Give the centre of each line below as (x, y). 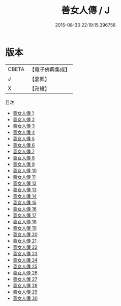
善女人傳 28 (25, 285)
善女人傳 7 (23, 151)
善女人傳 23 (25, 253)
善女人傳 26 (25, 273)
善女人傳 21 (24, 241)
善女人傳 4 (24, 132)
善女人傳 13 (25, 190)
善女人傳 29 (25, 292)
